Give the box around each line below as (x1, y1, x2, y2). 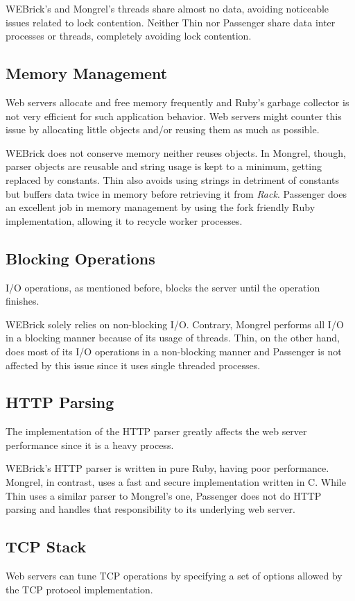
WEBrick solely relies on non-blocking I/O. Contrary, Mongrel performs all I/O (6, 316, 344, 331)
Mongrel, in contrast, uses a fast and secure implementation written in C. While (6, 475, 346, 489)
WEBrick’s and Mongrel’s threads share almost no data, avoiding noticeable (6, 1, 329, 15)
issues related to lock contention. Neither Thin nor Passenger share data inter (6, 15, 336, 29)
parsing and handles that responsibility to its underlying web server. (6, 502, 295, 516)
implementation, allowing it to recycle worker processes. (6, 213, 243, 228)
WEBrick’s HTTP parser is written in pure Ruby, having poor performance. (6, 461, 329, 475)
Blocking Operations (6, 247, 155, 269)
